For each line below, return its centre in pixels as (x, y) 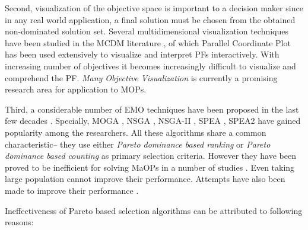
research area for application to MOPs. (76, 89)
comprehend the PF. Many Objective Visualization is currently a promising (141, 77)
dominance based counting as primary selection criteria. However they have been (150, 156)
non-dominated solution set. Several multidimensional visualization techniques (147, 31)
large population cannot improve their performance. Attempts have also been (145, 179)
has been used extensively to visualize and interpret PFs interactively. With (142, 54)
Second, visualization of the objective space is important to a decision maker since (154, 8)
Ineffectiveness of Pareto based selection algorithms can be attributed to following (154, 210)
